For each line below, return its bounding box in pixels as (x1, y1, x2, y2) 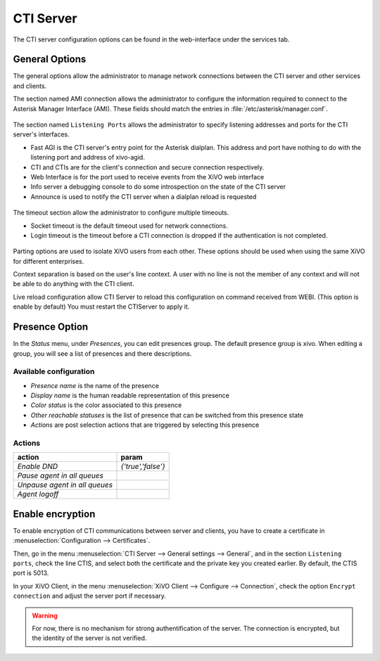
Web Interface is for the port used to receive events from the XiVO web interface (30, 172, 265, 181)
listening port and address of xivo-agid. (30, 153, 146, 162)
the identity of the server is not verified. (32, 634, 147, 643)
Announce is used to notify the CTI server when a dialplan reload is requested (30, 192, 257, 200)
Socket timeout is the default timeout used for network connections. (30, 222, 229, 230)
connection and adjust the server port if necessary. (13, 591, 167, 601)
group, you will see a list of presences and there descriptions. (13, 349, 192, 358)
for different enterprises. (13, 257, 84, 265)
